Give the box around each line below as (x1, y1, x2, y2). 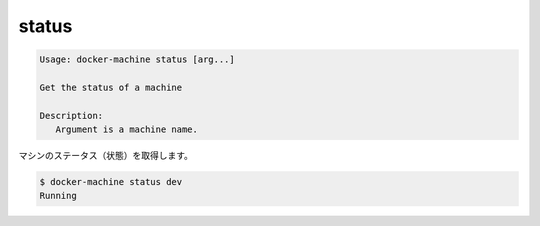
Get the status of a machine (39, 81, 183, 93)
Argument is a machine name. (55, 124, 199, 135)
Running (39, 190, 77, 202)
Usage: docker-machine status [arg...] (39, 54, 235, 65)
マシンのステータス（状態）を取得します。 (18, 150, 194, 162)
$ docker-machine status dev (39, 176, 183, 188)
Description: (39, 110, 104, 121)
